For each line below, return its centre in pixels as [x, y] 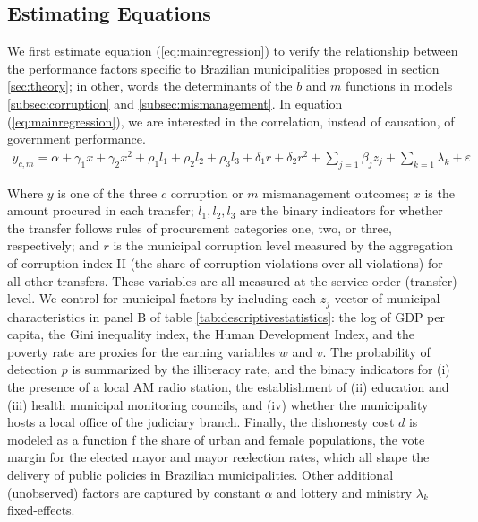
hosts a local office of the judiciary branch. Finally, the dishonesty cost [201, 422]
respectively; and [53, 245]
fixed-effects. [41, 510]
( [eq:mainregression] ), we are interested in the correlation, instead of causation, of [231, 121]
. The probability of [376, 351]
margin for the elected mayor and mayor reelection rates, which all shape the [218, 457]
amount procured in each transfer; [101, 210]
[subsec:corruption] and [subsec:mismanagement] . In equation [175, 103]
